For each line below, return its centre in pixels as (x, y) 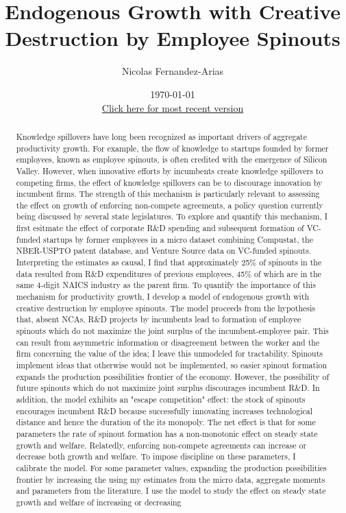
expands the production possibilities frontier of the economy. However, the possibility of (173, 376)
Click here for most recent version (173, 107)
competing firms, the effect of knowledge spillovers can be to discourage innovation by (169, 182)
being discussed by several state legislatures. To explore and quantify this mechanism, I (172, 216)
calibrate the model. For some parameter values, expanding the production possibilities (171, 467)
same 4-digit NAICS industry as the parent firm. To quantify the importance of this (166, 285)
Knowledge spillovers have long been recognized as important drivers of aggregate (162, 136)
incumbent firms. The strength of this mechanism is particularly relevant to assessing (168, 194)
